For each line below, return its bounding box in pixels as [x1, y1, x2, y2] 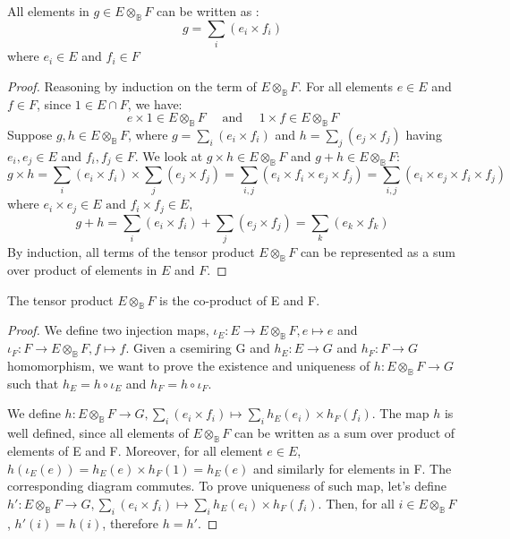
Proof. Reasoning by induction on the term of [7, 76, 257, 95]
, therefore [102, 513, 159, 532]
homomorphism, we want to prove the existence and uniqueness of [7, 356, 370, 375]
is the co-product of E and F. [159, 290, 320, 309]
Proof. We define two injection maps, [7, 321, 209, 339]
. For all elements [298, 76, 394, 95]
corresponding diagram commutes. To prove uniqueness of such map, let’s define [7, 476, 446, 495]
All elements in [7, 2, 89, 20]
